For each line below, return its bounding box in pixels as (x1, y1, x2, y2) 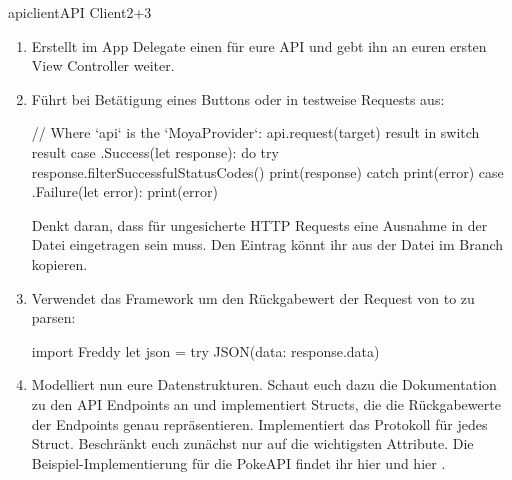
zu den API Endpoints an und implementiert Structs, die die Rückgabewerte (31, 393, 501, 414)
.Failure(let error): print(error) (31, 181, 218, 202)
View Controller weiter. (31, 55, 175, 76)
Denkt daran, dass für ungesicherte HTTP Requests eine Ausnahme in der (31, 214, 488, 235)
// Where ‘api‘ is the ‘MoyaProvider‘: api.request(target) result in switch (31, 122, 480, 143)
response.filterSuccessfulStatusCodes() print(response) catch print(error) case (31, 161, 504, 182)
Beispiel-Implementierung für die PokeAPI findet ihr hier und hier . (31, 452, 446, 473)
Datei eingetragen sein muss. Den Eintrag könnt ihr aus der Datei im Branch (31, 234, 504, 255)
